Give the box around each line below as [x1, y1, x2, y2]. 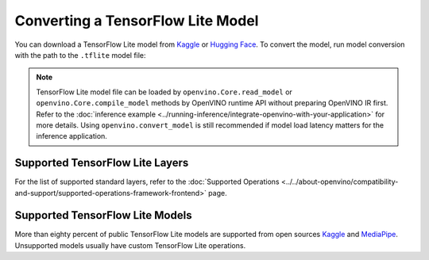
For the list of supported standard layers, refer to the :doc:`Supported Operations [14, 177, 280, 186]
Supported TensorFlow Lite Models [14, 208, 192, 222]
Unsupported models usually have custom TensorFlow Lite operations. [14, 240, 246, 250]
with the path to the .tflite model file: [14, 50, 146, 59]
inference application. [36, 132, 107, 141]
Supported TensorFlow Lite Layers [14, 156, 189, 170]
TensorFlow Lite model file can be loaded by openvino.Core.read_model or [36, 87, 293, 97]
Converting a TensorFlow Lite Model [14, 12, 259, 29]
